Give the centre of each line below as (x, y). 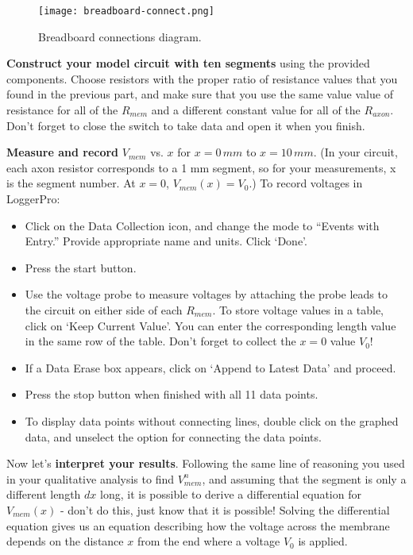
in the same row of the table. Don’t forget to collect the (160, 341)
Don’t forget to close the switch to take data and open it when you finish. (186, 125)
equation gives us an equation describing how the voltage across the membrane (198, 525)
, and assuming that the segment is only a (304, 478)
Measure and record (63, 152)
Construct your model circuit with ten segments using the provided (188, 63)
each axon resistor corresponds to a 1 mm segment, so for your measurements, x (201, 167)
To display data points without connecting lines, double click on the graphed (212, 420)
